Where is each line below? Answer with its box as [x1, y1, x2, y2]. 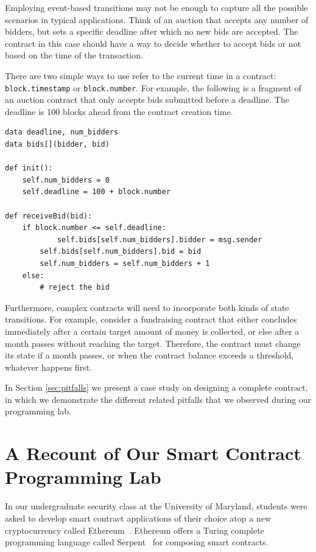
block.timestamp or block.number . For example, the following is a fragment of [5, 81, 301, 94]
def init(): [5, 164, 53, 173]
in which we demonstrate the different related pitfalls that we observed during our [5, 393, 311, 405]
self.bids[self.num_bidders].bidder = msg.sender [57, 235, 262, 244]
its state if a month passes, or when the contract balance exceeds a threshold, [5, 349, 294, 362]
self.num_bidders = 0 [22, 175, 110, 184]
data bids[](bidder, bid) [5, 140, 110, 148]
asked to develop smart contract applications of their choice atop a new [5, 511, 272, 524]
